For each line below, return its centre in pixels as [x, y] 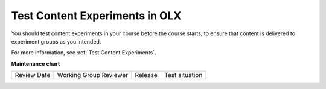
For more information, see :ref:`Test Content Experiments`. [84, 53]
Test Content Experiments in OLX [96, 16]
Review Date [33, 75]
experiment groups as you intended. [56, 41]
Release [146, 75]
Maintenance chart [36, 63]
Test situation [183, 75]
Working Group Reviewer [93, 75]
